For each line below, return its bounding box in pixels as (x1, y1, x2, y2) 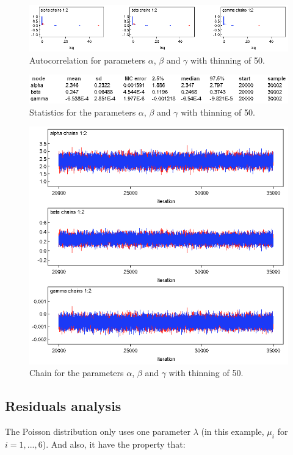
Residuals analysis (5, 396, 121, 415)
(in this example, (201, 425, 264, 438)
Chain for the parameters (29, 366, 124, 379)
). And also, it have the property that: (42, 437, 186, 450)
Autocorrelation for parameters (29, 53, 146, 66)
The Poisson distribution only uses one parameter (5, 425, 191, 438)
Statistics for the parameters (29, 105, 136, 118)
